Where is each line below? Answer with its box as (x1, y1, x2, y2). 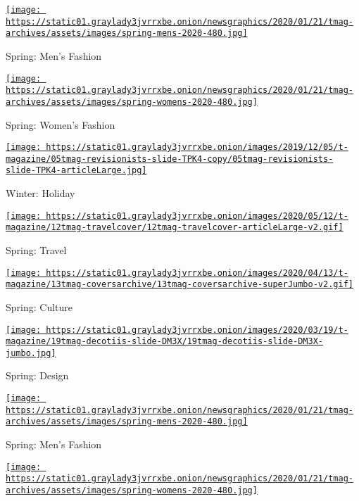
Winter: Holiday (6, 186, 75, 201)
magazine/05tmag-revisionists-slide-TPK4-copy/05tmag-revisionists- (6, 153, 334, 164)
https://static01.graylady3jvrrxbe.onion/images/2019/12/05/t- (46, 142, 348, 153)
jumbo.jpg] (6, 348, 56, 358)
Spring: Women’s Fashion (6, 117, 115, 132)
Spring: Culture (6, 299, 73, 314)
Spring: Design (6, 368, 69, 383)
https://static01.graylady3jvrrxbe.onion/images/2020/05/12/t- (46, 210, 348, 221)
